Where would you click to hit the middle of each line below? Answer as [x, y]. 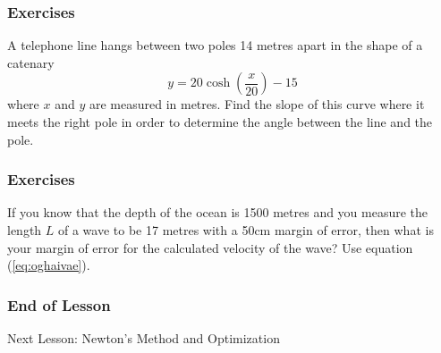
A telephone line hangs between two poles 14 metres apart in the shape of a [215, 45]
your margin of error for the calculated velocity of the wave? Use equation [210, 247]
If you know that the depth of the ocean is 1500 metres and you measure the [218, 212]
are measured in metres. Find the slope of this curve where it [257, 104]
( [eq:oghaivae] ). [49, 265]
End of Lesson [59, 304]
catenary [31, 62]
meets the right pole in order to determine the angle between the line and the [220, 122]
